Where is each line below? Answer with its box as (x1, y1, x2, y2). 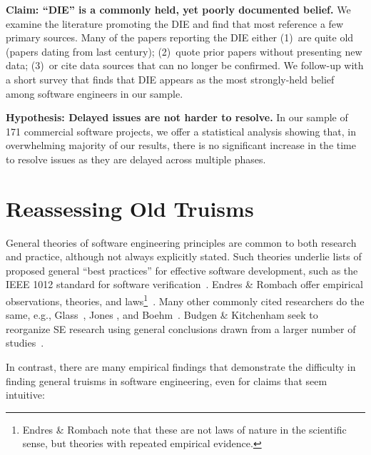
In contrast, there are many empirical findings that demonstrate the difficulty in (6, 359, 356, 374)
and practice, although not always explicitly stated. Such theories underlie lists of (6, 249, 362, 264)
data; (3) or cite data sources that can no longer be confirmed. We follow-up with (6, 58, 364, 73)
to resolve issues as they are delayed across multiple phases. (6, 151, 266, 166)
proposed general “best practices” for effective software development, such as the (6, 262, 358, 277)
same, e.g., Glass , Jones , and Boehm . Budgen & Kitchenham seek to (6, 307, 318, 322)
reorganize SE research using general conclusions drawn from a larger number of (6, 321, 356, 336)
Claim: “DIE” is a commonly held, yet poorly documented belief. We (6, 2, 351, 16)
